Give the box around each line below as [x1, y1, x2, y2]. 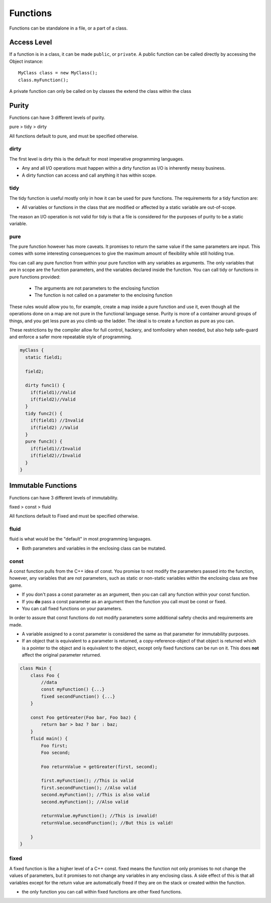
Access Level [9, 38, 52, 47]
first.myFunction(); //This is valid [41, 778, 134, 784]
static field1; [25, 354, 63, 360]
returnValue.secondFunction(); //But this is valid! [41, 820, 174, 826]
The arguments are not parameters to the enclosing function [34, 285, 160, 291]
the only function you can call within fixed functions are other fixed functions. [22, 888, 182, 894]
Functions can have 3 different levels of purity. [9, 114, 105, 120]
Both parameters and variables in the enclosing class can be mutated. [22, 545, 167, 551]
